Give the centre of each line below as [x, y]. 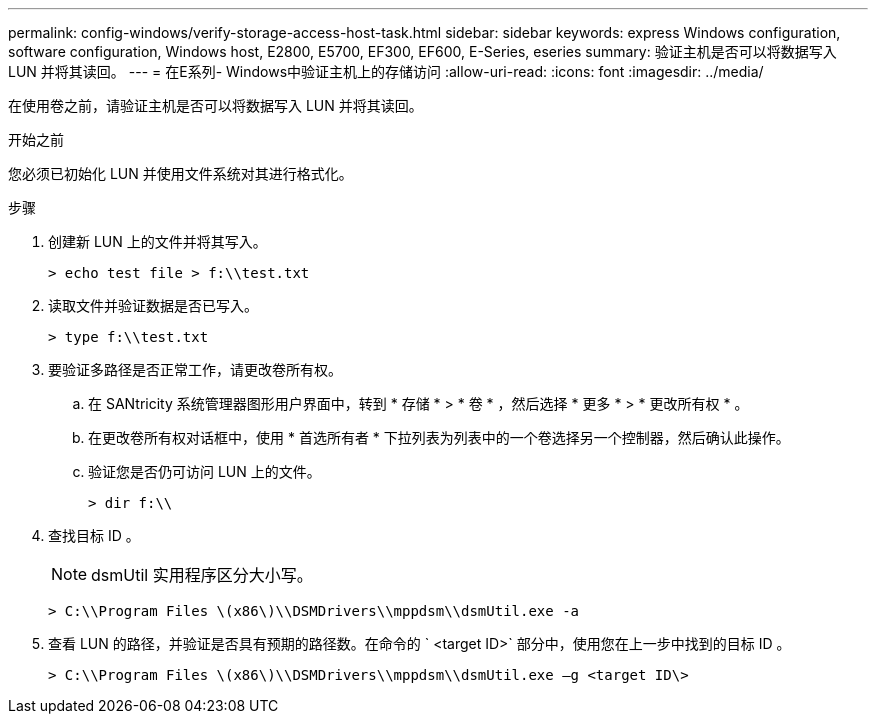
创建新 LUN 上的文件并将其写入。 [157, 241]
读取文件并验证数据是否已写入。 [153, 305]
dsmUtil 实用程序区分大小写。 [202, 575]
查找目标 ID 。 [94, 535]
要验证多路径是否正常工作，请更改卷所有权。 [195, 369]
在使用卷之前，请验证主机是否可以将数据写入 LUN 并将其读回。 [215, 105]
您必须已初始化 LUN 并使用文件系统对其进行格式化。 [180, 173]
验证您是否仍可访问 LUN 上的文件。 [204, 471]
